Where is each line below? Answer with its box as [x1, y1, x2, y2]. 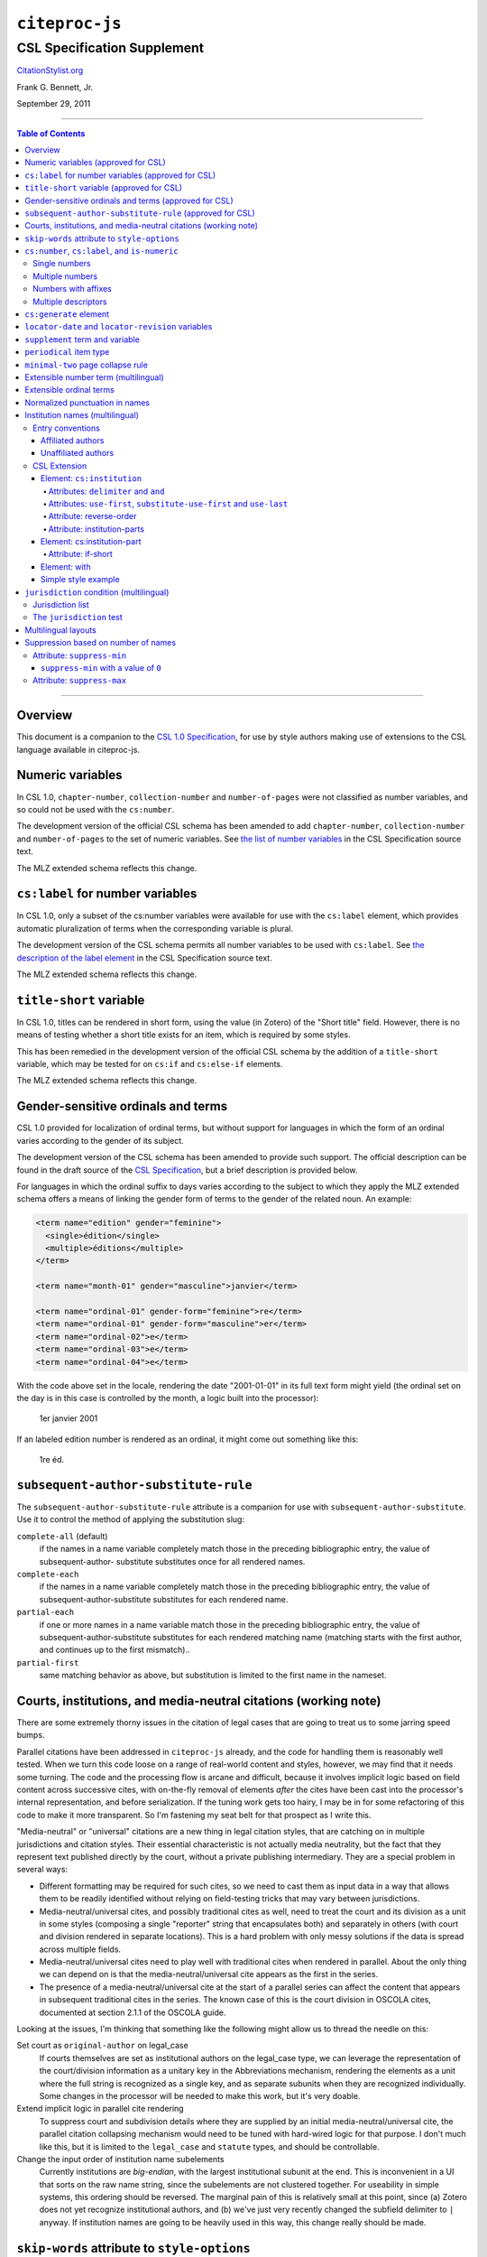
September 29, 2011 [16, 98, 91, 109]
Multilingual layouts [24, 624, 96, 636]
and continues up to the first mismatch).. [39, 1644, 190, 1656]
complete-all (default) [16, 1530, 108, 1541]
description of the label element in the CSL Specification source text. [16, 952, 272, 963]
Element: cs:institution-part [41, 536, 142, 547]
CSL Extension [32, 460, 87, 471]
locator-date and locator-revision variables [24, 321, 213, 332]
